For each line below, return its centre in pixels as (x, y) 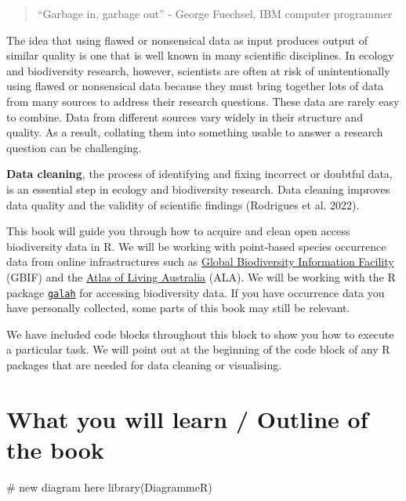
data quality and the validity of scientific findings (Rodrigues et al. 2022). (183, 204)
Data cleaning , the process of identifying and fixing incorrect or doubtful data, (199, 174)
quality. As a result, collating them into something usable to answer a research (195, 132)
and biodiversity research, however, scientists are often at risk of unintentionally (198, 70)
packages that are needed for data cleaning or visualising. (144, 364)
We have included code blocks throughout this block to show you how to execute (200, 334)
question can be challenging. (74, 147)
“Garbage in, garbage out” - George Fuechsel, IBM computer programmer (215, 13)
